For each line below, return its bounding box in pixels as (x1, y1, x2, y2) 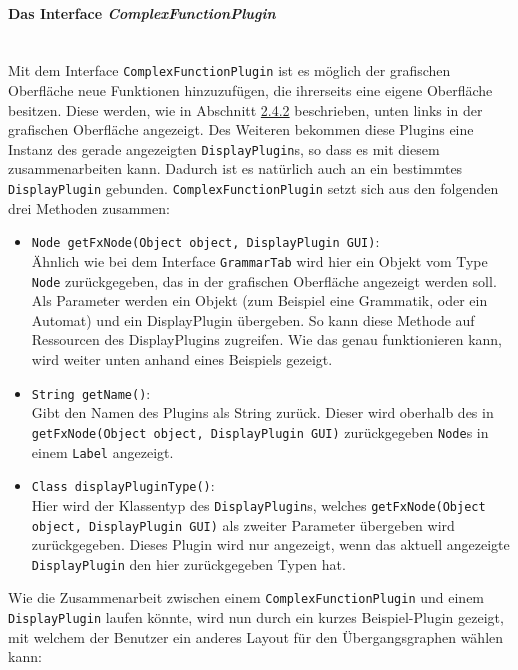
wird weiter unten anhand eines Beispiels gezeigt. (31, 349, 333, 370)
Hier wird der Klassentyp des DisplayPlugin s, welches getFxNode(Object (31, 494, 486, 515)
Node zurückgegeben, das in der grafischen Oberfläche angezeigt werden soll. (31, 270, 497, 291)
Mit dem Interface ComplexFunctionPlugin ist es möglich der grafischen (8, 60, 451, 81)
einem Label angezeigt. (31, 441, 174, 462)
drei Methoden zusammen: (8, 197, 170, 218)
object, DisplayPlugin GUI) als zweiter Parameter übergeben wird (31, 514, 455, 535)
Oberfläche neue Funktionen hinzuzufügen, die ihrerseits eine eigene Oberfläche (8, 80, 493, 101)
